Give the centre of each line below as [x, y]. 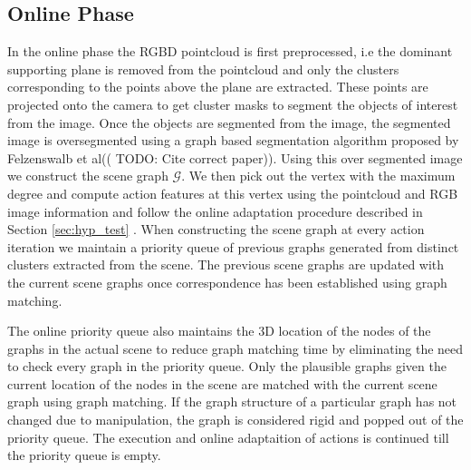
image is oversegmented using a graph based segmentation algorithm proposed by [233, 140]
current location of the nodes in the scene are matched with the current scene [222, 383]
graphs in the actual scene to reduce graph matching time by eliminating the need [235, 348]
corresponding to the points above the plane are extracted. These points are [218, 87]
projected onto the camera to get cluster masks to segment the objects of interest [233, 104]
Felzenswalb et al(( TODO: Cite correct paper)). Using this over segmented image [235, 157]
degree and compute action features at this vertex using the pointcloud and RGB [233, 193]
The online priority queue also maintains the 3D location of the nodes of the [219, 331]
